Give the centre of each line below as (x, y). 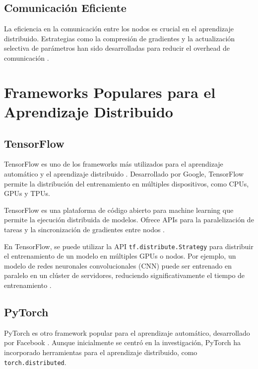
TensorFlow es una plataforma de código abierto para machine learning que (119, 210)
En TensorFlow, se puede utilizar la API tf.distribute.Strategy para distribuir (129, 246)
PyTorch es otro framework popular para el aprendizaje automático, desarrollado (127, 332)
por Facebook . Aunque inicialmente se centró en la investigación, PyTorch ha (123, 342)
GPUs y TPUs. (27, 193)
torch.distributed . (35, 362)
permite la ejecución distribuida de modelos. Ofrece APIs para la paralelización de (129, 220)
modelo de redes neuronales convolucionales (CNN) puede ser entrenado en (118, 265)
